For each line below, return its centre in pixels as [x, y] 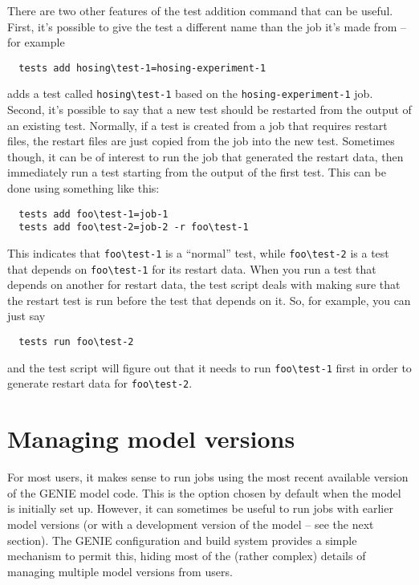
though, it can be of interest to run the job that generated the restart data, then [205, 156]
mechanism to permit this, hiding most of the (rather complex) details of [187, 556]
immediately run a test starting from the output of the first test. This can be [197, 172]
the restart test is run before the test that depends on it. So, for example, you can [209, 300]
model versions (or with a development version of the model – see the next [191, 524]
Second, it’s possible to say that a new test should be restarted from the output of [209, 110]
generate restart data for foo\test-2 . [100, 383]
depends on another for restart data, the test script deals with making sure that [204, 284]
